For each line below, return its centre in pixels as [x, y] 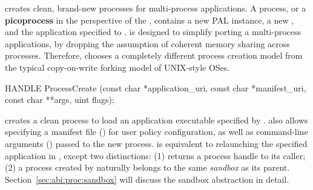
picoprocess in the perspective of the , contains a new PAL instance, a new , [150, 20]
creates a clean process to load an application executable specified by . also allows [156, 120]
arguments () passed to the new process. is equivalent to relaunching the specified [156, 143]
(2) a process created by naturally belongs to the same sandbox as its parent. [147, 167]
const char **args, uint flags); [60, 100]
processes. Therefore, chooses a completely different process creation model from [154, 55]
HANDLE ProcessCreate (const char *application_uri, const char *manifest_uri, [156, 87]
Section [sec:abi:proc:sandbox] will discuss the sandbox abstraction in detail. [147, 179]
